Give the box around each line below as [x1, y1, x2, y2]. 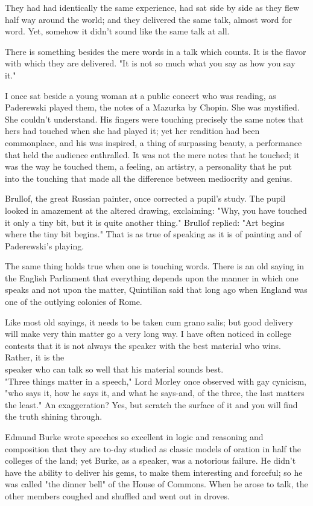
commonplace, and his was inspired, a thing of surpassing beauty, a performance [5, 136, 302, 149]
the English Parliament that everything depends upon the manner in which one [5, 271, 299, 284]
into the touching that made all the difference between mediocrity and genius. [5, 171, 292, 184]
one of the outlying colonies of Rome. [5, 295, 142, 308]
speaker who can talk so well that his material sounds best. [5, 363, 224, 376]
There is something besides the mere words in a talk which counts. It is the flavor [5, 45, 306, 57]
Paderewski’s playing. [5, 239, 84, 252]
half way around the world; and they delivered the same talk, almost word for [5, 13, 292, 25]
